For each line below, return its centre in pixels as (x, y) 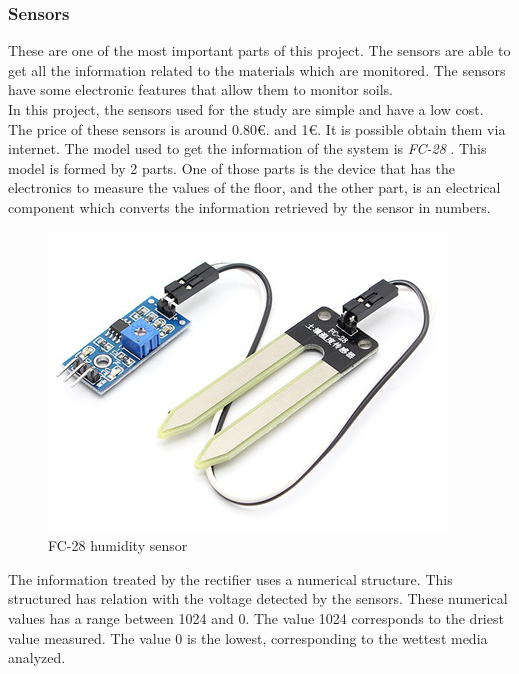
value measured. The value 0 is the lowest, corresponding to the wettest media (248, 637)
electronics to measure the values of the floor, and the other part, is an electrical (254, 187)
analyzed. (37, 657)
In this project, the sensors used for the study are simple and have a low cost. (246, 109)
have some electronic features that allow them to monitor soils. (200, 89)
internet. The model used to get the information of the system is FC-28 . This (247, 148)
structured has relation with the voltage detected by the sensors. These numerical (258, 598)
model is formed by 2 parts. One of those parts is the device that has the (231, 167)
